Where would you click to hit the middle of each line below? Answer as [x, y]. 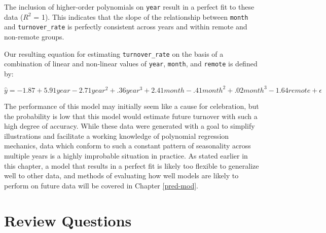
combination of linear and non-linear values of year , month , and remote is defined [131, 64]
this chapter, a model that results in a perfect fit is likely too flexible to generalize [132, 165]
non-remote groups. [34, 36]
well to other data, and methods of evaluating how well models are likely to [121, 176]
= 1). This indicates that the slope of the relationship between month [141, 16]
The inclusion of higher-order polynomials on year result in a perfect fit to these [129, 7]
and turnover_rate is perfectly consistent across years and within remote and [126, 27]
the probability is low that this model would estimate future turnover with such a [131, 116]
